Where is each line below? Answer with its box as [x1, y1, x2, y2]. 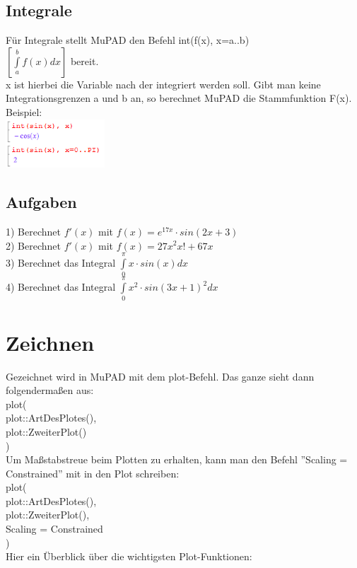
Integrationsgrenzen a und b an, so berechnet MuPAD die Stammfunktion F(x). [6, 91, 352, 105]
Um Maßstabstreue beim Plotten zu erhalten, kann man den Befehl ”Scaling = [6, 452, 348, 467]
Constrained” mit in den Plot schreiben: [6, 465, 180, 480]
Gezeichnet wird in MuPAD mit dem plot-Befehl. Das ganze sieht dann [6, 369, 315, 383]
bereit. [70, 53, 99, 68]
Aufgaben [6, 191, 77, 213]
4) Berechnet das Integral [6, 279, 116, 294]
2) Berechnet [6, 238, 61, 253]
